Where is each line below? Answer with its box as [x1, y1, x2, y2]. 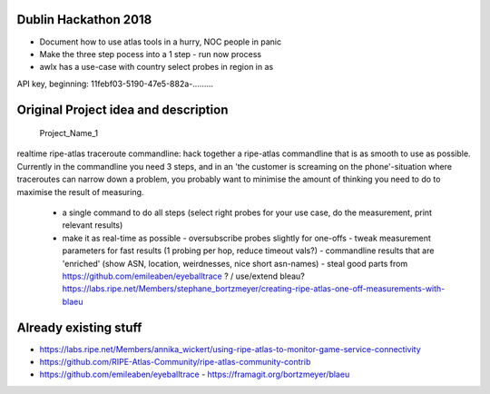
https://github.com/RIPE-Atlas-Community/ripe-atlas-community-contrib [39, 357, 311, 368]
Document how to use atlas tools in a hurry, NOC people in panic [39, 36, 281, 47]
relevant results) [62, 220, 123, 231]
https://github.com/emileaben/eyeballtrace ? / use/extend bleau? [62, 271, 306, 281]
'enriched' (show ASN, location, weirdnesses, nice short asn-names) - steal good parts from [62, 258, 408, 269]
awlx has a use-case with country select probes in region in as [39, 62, 274, 73]
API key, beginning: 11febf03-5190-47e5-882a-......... [16, 78, 213, 89]
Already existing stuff [16, 320, 142, 335]
